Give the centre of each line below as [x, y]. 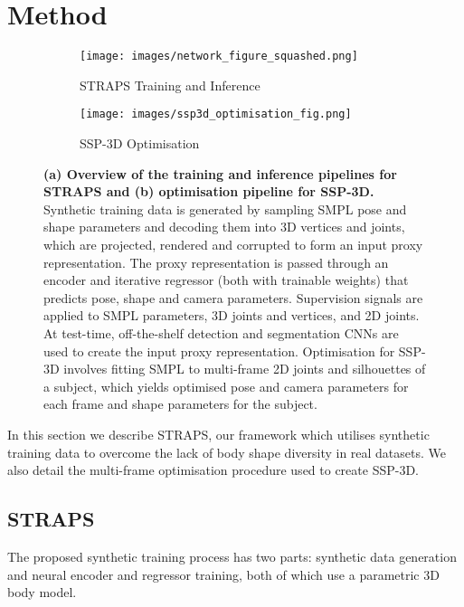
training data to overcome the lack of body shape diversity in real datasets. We [227, 452]
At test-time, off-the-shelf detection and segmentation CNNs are [221, 332]
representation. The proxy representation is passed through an [216, 262]
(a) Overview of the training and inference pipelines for [220, 173]
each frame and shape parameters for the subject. [180, 404]
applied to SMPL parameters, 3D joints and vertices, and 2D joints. [232, 315]
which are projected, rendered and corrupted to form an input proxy [233, 244]
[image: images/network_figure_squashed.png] [219, 57]
